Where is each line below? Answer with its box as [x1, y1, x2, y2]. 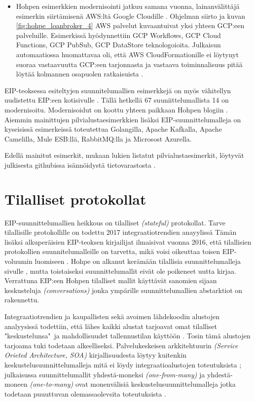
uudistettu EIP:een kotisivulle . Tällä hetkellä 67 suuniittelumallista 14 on [4, 95, 229, 105]
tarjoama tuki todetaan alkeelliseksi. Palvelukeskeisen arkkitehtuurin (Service [4, 340, 238, 350]
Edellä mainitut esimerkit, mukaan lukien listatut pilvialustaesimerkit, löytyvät [4, 150, 244, 160]
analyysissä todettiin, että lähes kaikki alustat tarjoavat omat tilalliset [4, 321, 218, 331]
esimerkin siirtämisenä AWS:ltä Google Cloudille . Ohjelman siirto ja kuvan [16, 10, 245, 21]
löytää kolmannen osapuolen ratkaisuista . [16, 69, 144, 79]
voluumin [4, 256, 33, 266]
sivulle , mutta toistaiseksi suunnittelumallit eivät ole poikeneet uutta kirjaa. [4, 265, 236, 276]
